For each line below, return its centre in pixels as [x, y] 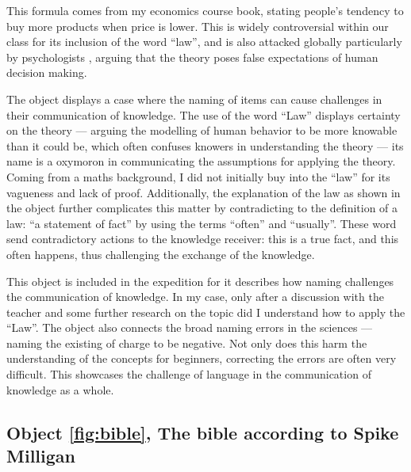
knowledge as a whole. [60, 389]
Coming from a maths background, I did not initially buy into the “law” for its [198, 176]
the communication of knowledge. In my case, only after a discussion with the [195, 297]
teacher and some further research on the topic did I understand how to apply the [206, 312]
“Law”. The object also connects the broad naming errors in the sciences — [190, 327]
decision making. [47, 72]
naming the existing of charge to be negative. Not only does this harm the [187, 343]
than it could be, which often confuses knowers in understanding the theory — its [205, 145]
